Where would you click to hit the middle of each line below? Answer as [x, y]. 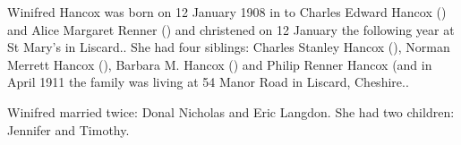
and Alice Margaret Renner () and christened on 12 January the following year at [231, 29]
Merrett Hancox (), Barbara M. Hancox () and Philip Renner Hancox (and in [220, 64]
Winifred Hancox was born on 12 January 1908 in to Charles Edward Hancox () [227, 12]
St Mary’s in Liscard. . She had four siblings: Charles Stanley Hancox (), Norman [229, 47]
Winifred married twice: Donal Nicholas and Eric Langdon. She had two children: [231, 111]
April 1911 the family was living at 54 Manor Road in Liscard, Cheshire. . [208, 82]
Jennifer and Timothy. [68, 129]
